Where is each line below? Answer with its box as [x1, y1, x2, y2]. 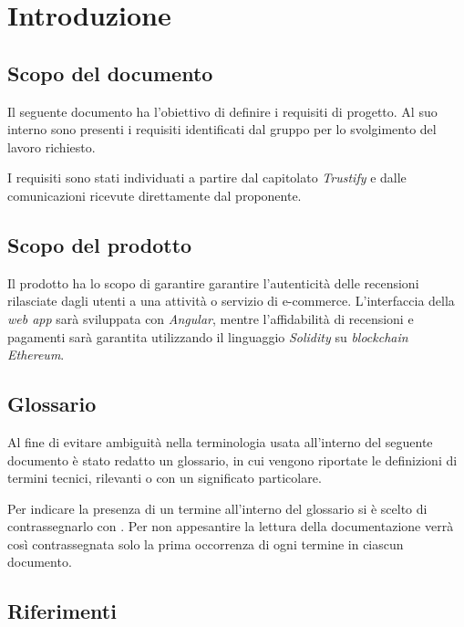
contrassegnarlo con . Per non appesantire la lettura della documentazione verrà [7, 517, 454, 536]
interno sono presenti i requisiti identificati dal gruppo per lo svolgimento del [7, 120, 437, 139]
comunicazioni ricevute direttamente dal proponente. [7, 185, 302, 204]
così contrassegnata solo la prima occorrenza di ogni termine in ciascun [7, 534, 404, 553]
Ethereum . [7, 345, 65, 364]
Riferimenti [7, 597, 117, 625]
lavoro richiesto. [7, 137, 96, 156]
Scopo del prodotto [7, 230, 192, 258]
